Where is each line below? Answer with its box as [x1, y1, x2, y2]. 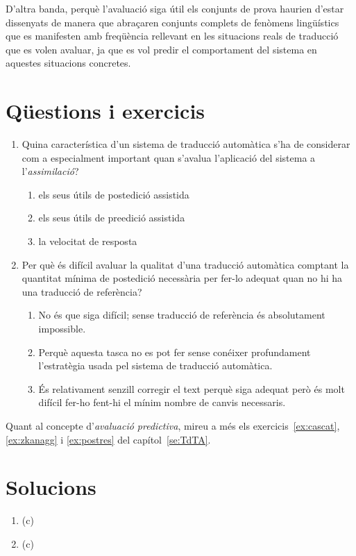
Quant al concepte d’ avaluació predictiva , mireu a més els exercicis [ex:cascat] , [6, 419, 340, 432]
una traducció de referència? [22, 284, 142, 298]
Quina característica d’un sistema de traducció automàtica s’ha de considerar [22, 137, 350, 151]
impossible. [38, 321, 86, 336]
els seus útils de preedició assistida [38, 210, 185, 225]
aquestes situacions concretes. [6, 56, 131, 70]
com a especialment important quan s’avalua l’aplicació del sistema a [22, 150, 316, 165]
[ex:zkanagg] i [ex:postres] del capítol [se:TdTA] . [6, 432, 211, 446]
